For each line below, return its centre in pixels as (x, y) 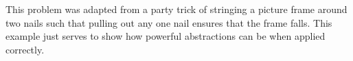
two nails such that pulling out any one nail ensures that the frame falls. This (169, 22)
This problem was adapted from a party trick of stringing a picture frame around (176, 9)
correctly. (25, 49)
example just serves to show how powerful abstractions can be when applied (166, 36)
